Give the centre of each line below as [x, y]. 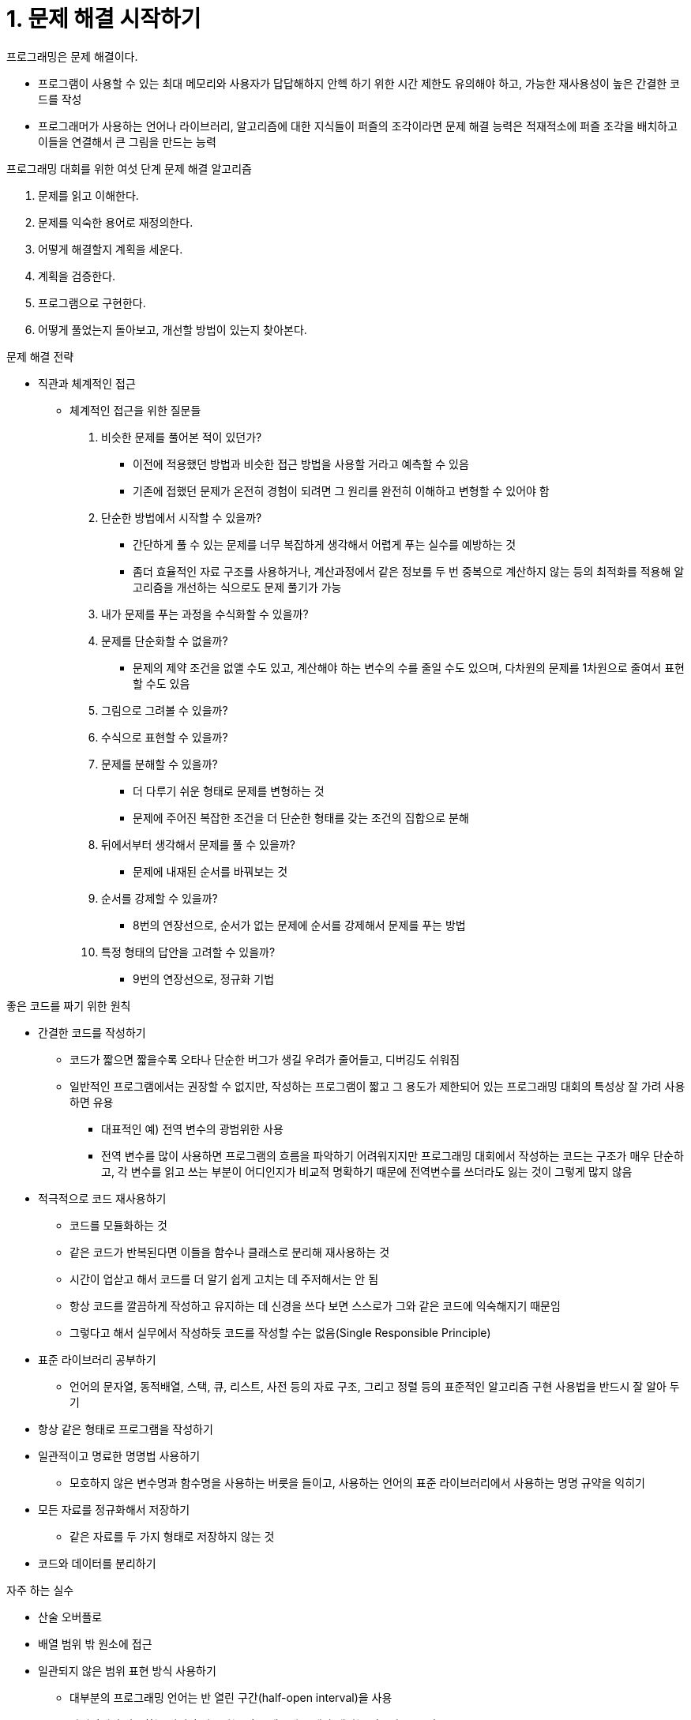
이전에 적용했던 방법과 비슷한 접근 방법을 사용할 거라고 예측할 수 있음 [301, 464]
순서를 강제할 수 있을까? [160, 898]
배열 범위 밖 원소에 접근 [95, 1643]
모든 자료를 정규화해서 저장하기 [114, 1509]
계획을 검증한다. [77, 276]
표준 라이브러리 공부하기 [97, 1359]
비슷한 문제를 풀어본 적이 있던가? [182, 437]
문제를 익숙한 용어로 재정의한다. [116, 222]
